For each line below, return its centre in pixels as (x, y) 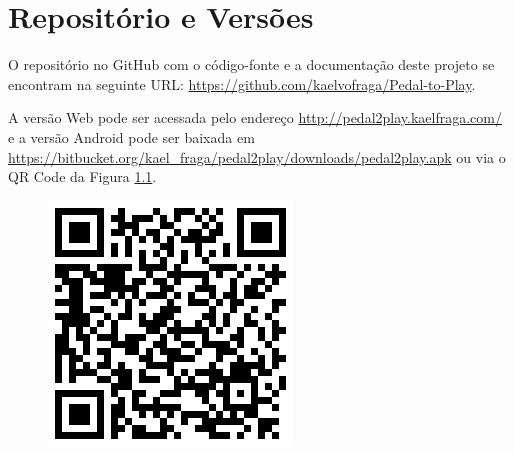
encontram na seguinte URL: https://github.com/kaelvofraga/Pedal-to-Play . (242, 83)
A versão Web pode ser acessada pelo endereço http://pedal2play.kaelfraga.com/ (255, 117)
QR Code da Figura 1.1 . (82, 176)
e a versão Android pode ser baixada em (131, 136)
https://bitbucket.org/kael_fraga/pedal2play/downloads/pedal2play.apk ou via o (257, 156)
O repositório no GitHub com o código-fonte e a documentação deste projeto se (251, 64)
